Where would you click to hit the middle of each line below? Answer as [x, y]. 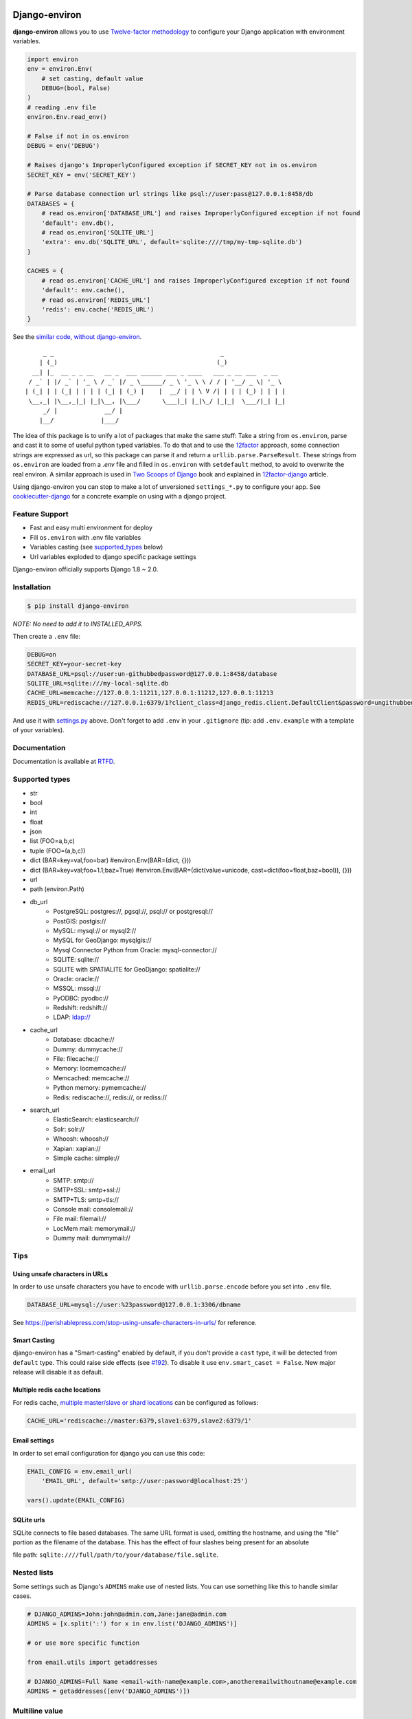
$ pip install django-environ [78, 606]
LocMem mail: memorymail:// [94, 1228]
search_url [45, 1110]
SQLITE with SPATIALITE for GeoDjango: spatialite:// [127, 969]
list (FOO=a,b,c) [53, 841]
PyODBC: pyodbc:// [81, 998]
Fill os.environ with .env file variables [85, 537]
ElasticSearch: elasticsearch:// [96, 1119]
